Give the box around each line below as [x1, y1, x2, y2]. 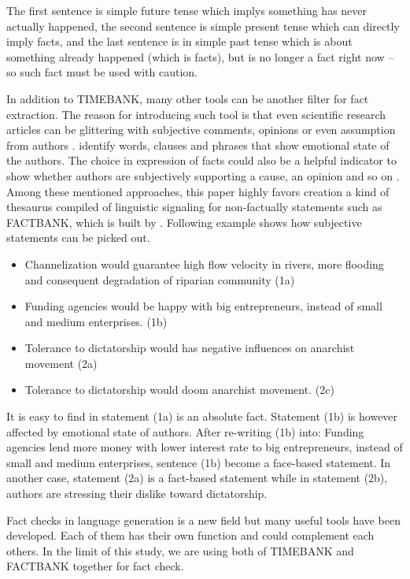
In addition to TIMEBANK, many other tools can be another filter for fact [6, 90, 369, 106]
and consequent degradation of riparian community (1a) [24, 271, 295, 288]
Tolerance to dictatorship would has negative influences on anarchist [24, 340, 355, 356]
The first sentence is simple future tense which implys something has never [6, 2, 368, 18]
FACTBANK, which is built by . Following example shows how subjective [6, 213, 362, 230]
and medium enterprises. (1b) [24, 313, 168, 329]
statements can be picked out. [6, 229, 150, 246]
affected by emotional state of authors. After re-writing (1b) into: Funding [6, 423, 364, 440]
